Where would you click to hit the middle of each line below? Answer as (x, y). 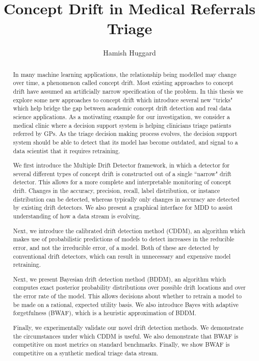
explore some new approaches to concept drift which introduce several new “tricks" (123, 100)
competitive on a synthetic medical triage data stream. (86, 353)
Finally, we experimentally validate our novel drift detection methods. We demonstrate (128, 327)
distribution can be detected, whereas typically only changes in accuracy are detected (126, 199)
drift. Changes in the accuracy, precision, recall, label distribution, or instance (116, 191)
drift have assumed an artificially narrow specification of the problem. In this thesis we (128, 91)
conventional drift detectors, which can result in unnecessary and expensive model (122, 256)
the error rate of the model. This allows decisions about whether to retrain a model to (127, 296)
